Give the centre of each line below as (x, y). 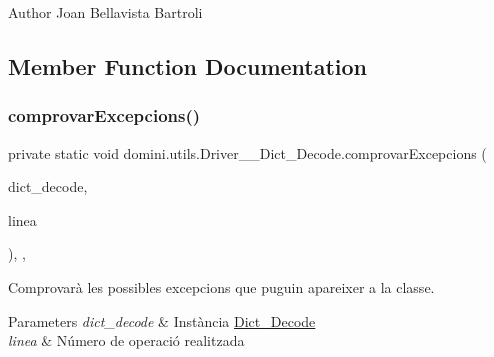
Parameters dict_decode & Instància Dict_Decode (162, 320)
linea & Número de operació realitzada (126, 340)
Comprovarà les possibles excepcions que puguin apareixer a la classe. (221, 286)
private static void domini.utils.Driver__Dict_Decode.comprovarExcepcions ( (247, 152)
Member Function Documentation (188, 65)
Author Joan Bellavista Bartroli (105, 12)
